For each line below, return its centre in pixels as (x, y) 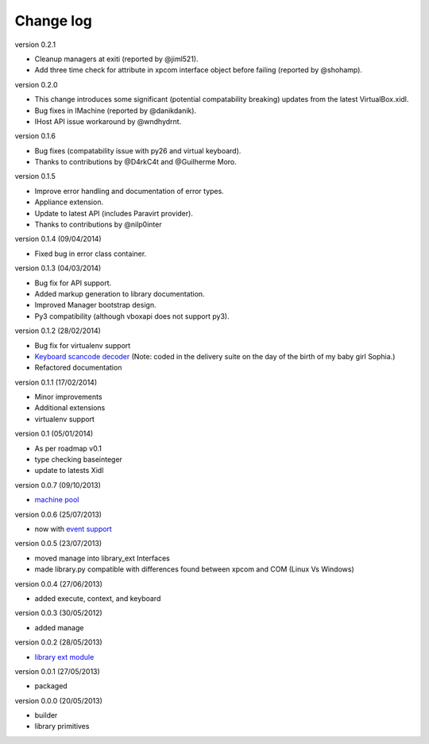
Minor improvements (68, 397)
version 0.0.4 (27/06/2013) (59, 583)
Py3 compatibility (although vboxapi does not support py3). (132, 316)
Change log (54, 21)
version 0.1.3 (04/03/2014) (58, 268)
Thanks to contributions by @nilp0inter (98, 225)
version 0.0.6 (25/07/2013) (58, 514)
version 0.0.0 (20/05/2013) (59, 700)
